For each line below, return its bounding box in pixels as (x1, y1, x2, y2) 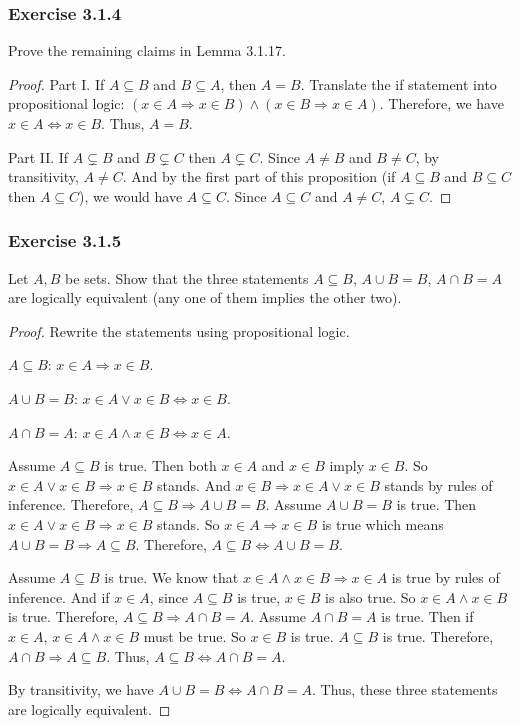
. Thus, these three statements (312, 679, 498, 700)
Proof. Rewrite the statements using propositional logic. (8, 320, 350, 341)
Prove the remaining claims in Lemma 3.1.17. (8, 40, 286, 61)
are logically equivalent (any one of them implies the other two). (8, 287, 402, 308)
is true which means (321, 513, 444, 534)
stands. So (157, 513, 220, 534)
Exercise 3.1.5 (8, 228, 122, 253)
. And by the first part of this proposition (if (122, 166, 396, 187)
